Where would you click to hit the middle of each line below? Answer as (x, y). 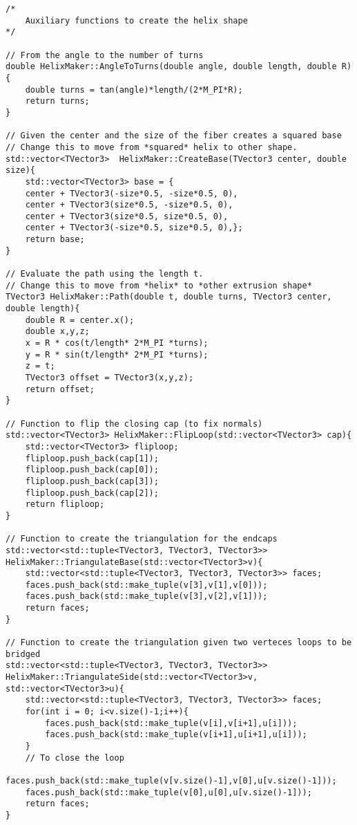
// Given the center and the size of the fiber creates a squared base (174, 136)
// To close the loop (75, 758)
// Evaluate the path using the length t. (105, 274)
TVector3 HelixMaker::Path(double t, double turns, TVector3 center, (169, 297)
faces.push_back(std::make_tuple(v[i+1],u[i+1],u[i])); (176, 735)
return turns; (57, 101)
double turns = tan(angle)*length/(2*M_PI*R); (134, 90)
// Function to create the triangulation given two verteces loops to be (179, 643)
